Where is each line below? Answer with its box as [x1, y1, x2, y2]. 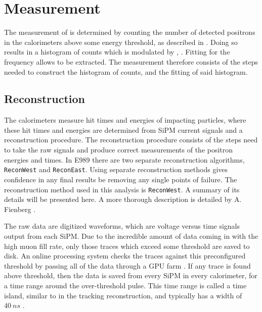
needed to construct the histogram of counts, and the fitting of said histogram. [4, 66, 248, 77]
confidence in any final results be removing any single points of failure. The [4, 174, 237, 184]
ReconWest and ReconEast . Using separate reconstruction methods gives [4, 164, 228, 175]
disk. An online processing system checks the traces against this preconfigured [4, 250, 246, 261]
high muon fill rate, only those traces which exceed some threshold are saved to [4, 240, 250, 251]
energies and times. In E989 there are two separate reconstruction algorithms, [4, 154, 245, 165]
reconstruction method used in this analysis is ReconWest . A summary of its [4, 184, 240, 194]
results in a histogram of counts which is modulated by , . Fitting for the [4, 46, 230, 57]
